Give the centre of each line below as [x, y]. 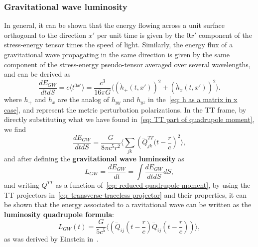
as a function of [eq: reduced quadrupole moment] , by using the [153, 185]
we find [15, 129]
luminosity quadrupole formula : [59, 214]
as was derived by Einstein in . [51, 239]
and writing [22, 185]
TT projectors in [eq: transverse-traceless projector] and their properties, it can [125, 194]
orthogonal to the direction [45, 35]
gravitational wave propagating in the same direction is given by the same [117, 54]
